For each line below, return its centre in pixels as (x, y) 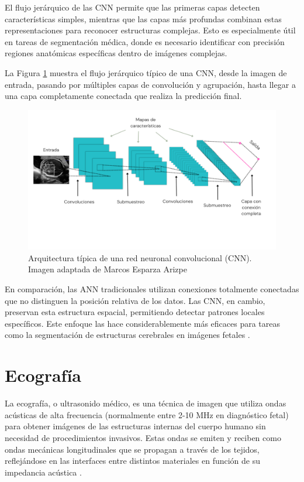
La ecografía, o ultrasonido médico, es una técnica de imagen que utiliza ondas (146, 403)
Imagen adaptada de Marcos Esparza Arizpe (108, 269)
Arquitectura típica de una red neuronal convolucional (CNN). (140, 257)
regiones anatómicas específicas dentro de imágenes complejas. (116, 53)
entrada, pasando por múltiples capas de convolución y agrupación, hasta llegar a (150, 84)
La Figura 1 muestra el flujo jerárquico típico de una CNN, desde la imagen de (146, 72)
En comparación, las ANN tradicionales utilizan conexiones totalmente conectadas (152, 289)
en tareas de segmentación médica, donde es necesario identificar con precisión (145, 41)
